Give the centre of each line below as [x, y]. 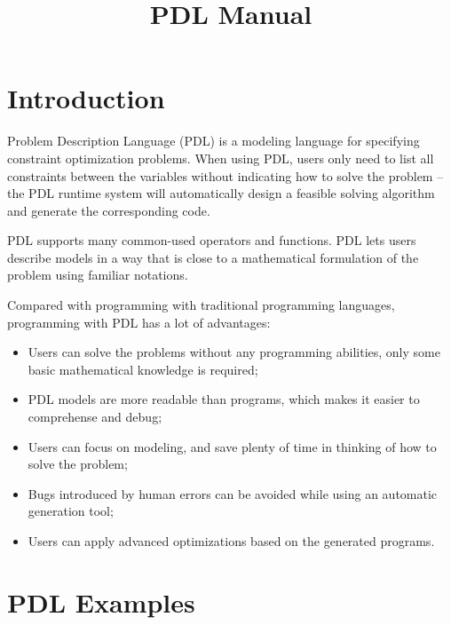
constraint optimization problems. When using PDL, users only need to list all [221, 158]
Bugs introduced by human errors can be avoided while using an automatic [233, 493]
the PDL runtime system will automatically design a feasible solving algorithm [221, 193]
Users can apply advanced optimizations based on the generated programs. [231, 541]
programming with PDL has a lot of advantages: [139, 322]
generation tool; [71, 511]
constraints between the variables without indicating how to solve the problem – [225, 175]
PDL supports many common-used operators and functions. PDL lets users [212, 240]
